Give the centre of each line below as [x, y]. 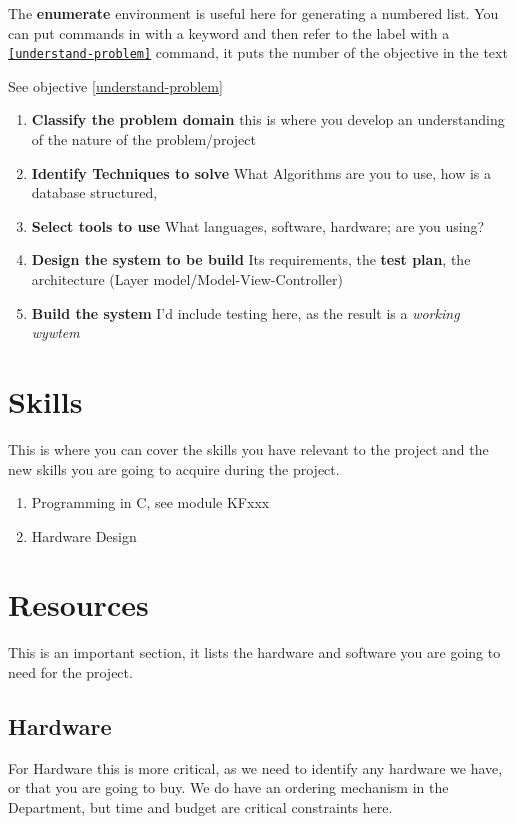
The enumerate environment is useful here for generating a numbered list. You [253, 13]
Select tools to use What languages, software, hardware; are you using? [258, 225]
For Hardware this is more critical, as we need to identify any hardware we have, [255, 767]
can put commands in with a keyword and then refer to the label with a [229, 32]
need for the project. [70, 672]
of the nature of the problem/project [143, 139]
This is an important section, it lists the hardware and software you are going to [254, 652]
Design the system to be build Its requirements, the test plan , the [251, 259]
